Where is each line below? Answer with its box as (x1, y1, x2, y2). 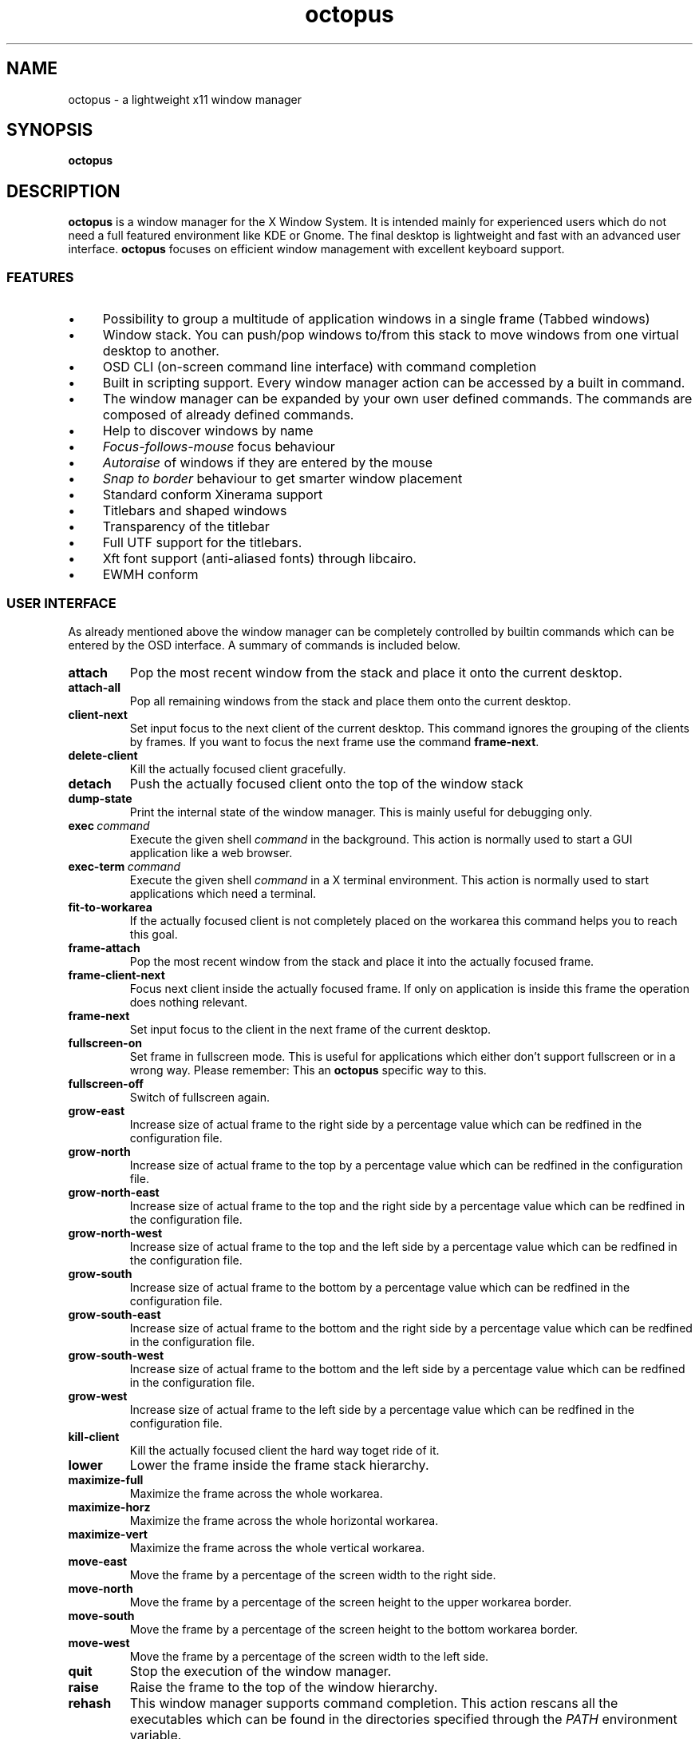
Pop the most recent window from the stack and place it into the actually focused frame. (129, 954, 594, 968)
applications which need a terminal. (129, 886, 317, 900)
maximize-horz (68, 1499, 151, 1514)
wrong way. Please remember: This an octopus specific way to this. (129, 1062, 487, 1077)
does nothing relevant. (129, 995, 247, 1009)
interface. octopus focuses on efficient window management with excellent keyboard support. (68, 242, 565, 256)
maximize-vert (68, 1527, 148, 1541)
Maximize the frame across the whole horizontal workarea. (129, 1513, 439, 1527)
